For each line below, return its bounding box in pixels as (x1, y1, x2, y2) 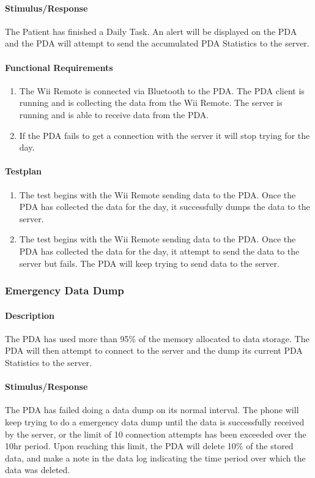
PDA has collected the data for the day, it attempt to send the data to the (19, 244, 300, 257)
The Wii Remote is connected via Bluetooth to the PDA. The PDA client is (19, 84, 305, 97)
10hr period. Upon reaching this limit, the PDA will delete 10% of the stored (5, 439, 294, 452)
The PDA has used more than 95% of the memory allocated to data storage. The (5, 332, 309, 345)
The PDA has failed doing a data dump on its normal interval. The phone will (5, 403, 299, 416)
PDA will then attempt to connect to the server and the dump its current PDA (5, 344, 303, 357)
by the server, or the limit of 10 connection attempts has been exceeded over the (5, 427, 306, 440)
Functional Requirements (5, 61, 113, 73)
